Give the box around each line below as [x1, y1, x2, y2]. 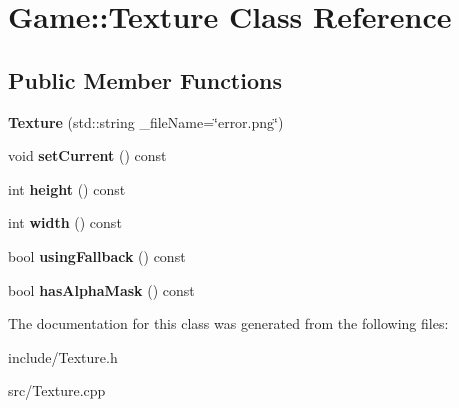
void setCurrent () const [8, 145, 167, 166]
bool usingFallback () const [8, 245, 186, 266]
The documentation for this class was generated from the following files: [8, 313, 449, 334]
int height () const [8, 178, 126, 199]
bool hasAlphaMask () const [8, 279, 195, 300]
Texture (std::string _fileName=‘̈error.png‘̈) [8, 111, 284, 132]
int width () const [8, 212, 122, 233]
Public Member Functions [8, 64, 282, 95]
